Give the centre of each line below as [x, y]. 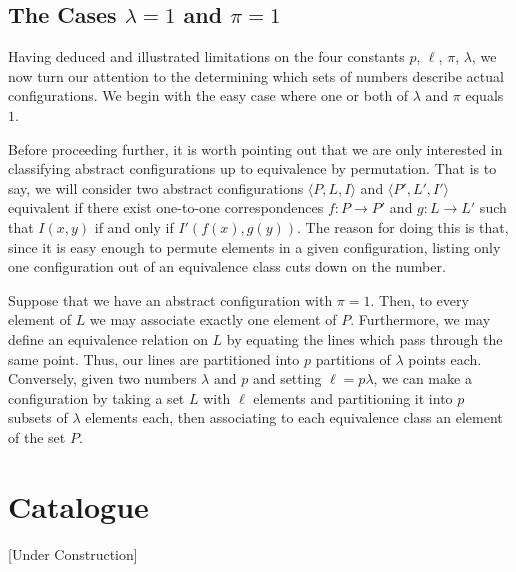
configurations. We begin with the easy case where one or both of [208, 95]
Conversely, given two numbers [102, 378]
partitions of [353, 358]
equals [484, 95]
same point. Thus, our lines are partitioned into [154, 358]
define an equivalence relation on [108, 338]
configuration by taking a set [96, 397]
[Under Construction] [73, 553]
